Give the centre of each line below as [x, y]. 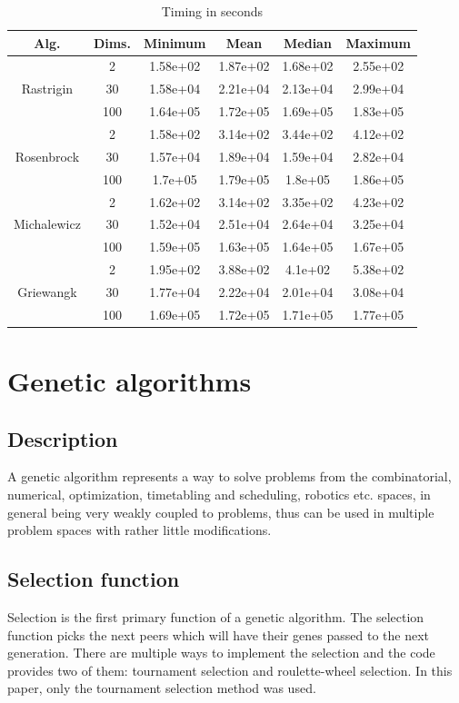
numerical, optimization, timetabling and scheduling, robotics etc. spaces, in [219, 494]
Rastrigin [47, 89]
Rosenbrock [47, 156]
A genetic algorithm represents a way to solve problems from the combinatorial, [229, 476]
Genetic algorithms [130, 381]
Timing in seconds [212, 11]
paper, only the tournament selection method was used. [162, 688]
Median [308, 42]
